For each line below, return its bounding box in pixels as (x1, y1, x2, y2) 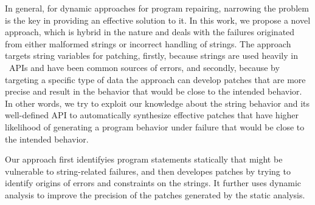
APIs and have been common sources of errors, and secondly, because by (9, 61, 280, 73)
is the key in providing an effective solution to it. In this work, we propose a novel (5, 13, 311, 26)
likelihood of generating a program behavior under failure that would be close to (5, 120, 305, 133)
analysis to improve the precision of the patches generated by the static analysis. (5, 188, 305, 201)
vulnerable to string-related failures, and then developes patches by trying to (5, 164, 291, 177)
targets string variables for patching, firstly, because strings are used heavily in (5, 49, 298, 62)
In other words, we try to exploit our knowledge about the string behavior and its (5, 96, 310, 109)
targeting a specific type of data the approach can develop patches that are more (5, 73, 306, 86)
